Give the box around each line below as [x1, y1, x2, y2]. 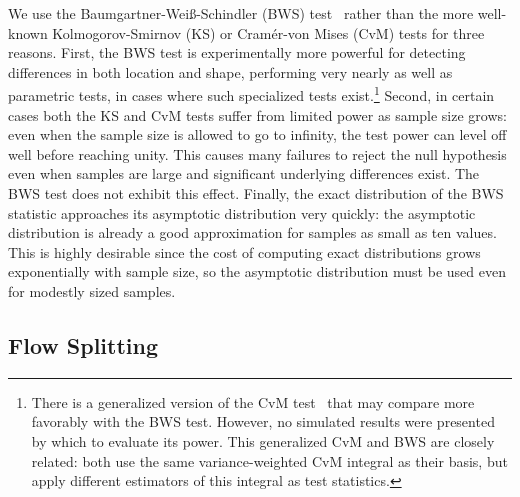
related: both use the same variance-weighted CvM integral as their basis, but [31, 450, 508, 471]
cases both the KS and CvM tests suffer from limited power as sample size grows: [8, 104, 507, 125]
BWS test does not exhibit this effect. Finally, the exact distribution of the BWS [8, 183, 504, 203]
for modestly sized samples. [8, 280, 176, 301]
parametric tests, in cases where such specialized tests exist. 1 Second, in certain [8, 82, 495, 106]
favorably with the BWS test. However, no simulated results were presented [31, 411, 495, 432]
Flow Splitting [8, 329, 159, 360]
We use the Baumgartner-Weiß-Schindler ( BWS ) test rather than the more [8, 3, 474, 23]
